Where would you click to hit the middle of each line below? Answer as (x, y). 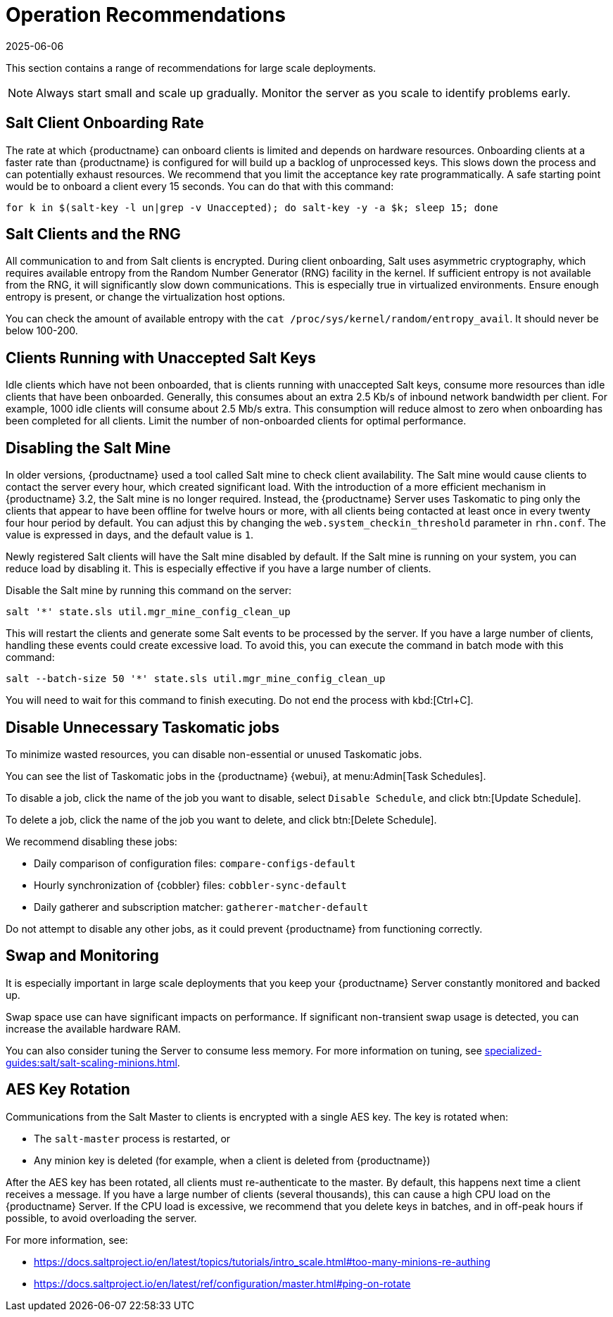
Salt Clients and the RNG (93, 234)
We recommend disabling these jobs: (91, 841)
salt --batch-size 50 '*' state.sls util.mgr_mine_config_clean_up (196, 679)
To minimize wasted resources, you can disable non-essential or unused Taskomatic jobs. (214, 754)
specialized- (513, 1050)
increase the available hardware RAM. (93, 1028)
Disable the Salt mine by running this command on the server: (148, 591)
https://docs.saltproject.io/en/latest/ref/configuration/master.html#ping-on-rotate (222, 1283)
